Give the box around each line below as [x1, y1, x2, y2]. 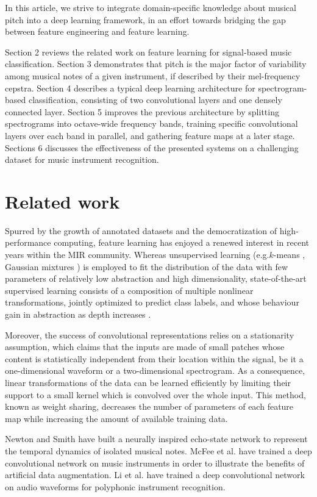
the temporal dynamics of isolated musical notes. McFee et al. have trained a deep [5, 444, 312, 457]
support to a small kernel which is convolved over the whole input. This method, [5, 388, 306, 401]
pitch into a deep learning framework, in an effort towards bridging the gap [5, 13, 286, 26]
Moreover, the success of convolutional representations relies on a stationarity [5, 328, 294, 341]
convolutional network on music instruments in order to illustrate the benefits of [5, 456, 305, 469]
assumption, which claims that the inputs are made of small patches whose [5, 340, 285, 353]
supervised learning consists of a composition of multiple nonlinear [5, 284, 254, 296]
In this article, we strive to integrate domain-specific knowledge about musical [5, 1, 296, 13]
